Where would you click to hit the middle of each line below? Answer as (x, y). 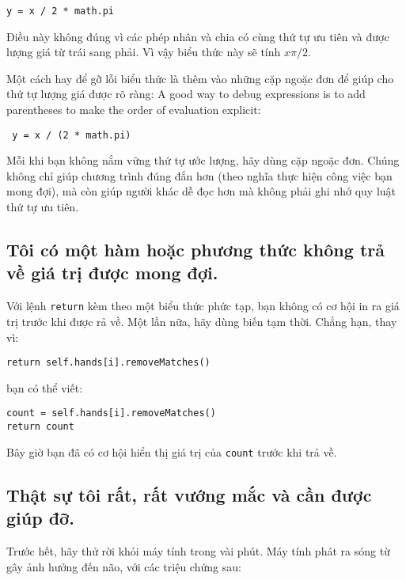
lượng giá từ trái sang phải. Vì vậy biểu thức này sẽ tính (144, 52)
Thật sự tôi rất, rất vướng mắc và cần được (189, 494)
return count (40, 426)
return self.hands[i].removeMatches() (108, 363)
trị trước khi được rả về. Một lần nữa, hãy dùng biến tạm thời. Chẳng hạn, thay (202, 321)
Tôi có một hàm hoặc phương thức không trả (195, 250)
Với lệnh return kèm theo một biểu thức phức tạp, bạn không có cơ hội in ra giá (203, 306)
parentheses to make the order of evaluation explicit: (134, 110)
